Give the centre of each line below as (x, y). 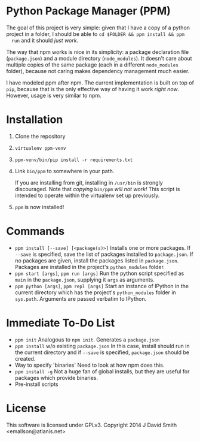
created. (25, 358)
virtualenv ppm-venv (40, 148)
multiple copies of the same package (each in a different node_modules (93, 65)
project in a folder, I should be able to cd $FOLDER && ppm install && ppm (96, 34)
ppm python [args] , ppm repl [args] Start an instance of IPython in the (102, 286)
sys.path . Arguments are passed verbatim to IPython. (81, 298)
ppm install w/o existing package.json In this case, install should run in (102, 346)
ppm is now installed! (39, 207)
